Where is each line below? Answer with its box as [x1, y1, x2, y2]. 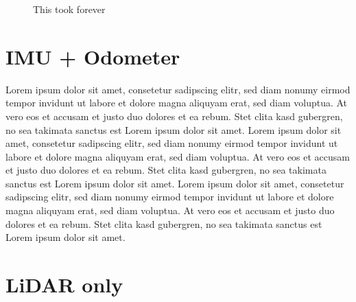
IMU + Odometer [5, 42, 180, 70]
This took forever [33, 2, 106, 16]
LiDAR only [5, 270, 123, 299]
